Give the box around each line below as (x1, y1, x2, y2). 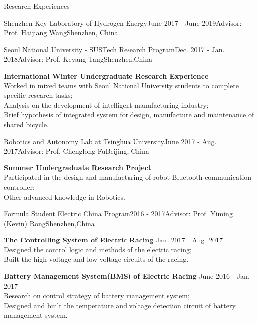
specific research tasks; (4, 90, 73, 100)
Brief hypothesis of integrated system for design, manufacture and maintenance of (4, 109, 254, 120)
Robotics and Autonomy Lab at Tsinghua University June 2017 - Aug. (4, 136, 217, 146)
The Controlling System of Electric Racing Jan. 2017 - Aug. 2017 (4, 235, 223, 245)
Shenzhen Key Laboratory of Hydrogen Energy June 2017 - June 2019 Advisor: (4, 17, 242, 28)
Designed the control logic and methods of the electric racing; (4, 244, 192, 254)
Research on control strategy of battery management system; (4, 290, 190, 301)
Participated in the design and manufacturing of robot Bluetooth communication (4, 172, 252, 182)
